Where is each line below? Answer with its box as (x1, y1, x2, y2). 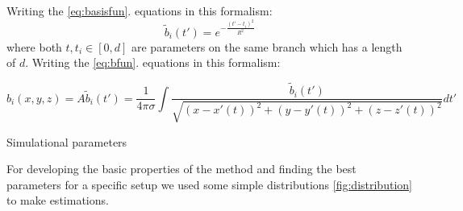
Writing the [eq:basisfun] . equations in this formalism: (6, 2, 273, 19)
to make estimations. (6, 192, 109, 209)
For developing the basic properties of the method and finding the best (6, 160, 357, 177)
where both (6, 38, 62, 55)
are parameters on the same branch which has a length (131, 38, 403, 55)
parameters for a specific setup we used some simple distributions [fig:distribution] (6, 176, 412, 192)
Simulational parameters (6, 133, 127, 150)
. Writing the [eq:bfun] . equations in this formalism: (25, 54, 281, 71)
